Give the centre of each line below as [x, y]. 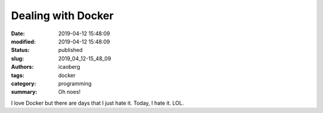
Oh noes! [69, 92]
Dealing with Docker [62, 16]
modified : [23, 41]
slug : [17, 58]
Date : [18, 33]
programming [75, 83]
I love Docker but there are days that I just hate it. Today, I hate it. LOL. [97, 103]
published [71, 50]
